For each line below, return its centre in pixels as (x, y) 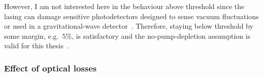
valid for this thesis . (37, 46)
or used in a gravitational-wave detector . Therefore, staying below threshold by (129, 26)
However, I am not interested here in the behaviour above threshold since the (124, 6)
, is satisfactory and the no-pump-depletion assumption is (161, 35)
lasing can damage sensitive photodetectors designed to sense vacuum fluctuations (131, 16)
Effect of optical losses (51, 68)
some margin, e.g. (31, 35)
